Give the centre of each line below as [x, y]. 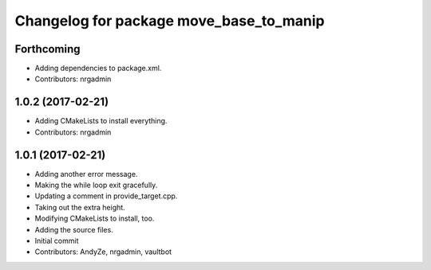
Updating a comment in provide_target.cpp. [106, 196]
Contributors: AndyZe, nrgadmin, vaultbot [103, 252]
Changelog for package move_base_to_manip [170, 21]
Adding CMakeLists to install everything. [101, 121]
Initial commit [57, 241]
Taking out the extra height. [80, 207]
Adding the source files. [74, 229]
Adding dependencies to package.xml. [98, 68]
